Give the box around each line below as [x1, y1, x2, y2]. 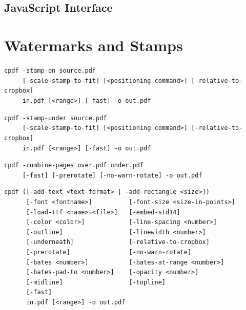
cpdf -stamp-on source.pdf [4, 67, 96, 74]
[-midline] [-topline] [26, 278, 166, 286]
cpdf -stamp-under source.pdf [4, 114, 107, 122]
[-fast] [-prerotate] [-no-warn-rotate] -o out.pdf [22, 171, 202, 179]
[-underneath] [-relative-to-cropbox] [26, 238, 210, 246]
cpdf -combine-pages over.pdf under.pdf [4, 162, 144, 169]
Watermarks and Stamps [4, 34, 183, 55]
